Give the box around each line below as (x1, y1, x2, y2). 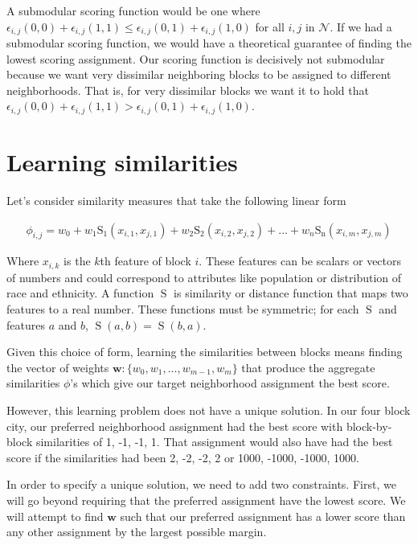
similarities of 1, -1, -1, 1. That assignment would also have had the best (35, 433, 393, 450)
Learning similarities (6, 145, 238, 178)
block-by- (346, 417, 392, 434)
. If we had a (330, 18, 392, 35)
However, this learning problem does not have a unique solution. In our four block (6, 402, 411, 419)
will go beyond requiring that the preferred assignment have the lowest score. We (6, 492, 406, 508)
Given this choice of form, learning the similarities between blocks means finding (6, 343, 403, 360)
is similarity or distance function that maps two (174, 285, 408, 301)
